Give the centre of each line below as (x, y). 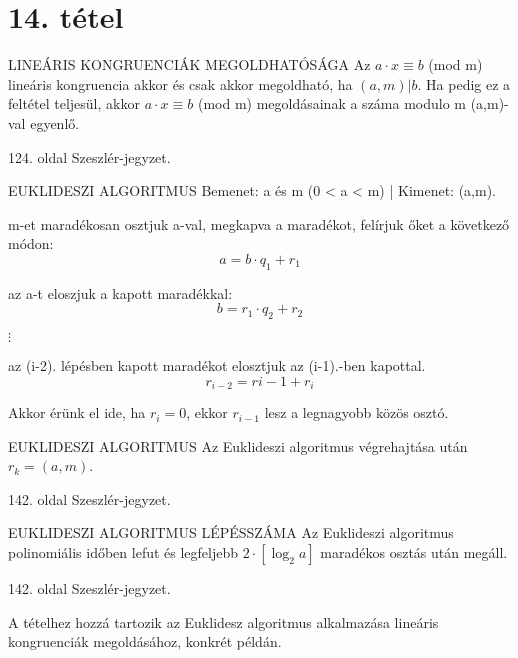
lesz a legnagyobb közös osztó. (356, 412)
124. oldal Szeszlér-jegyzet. (89, 156)
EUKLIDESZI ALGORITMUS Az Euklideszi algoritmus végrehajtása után (238, 445)
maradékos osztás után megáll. (414, 552)
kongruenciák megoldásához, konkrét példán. (145, 641)
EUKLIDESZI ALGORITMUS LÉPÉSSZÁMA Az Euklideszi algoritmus (231, 532)
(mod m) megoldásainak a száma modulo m (332, 103)
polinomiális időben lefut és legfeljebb (123, 552)
